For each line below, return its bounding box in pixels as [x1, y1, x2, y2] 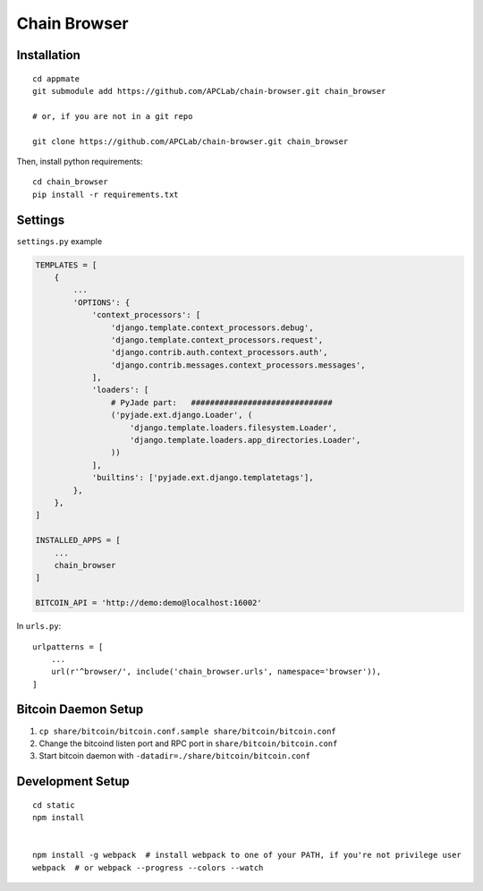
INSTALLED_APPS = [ [35, 535, 121, 546]
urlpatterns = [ [32, 641, 104, 652]
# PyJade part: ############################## [110, 397, 333, 407]
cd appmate [32, 73, 80, 84]
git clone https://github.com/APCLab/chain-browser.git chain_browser [32, 136, 349, 147]
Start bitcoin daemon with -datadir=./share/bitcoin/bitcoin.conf [38, 751, 310, 761]
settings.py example [16, 235, 103, 246]
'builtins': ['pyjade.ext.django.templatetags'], [91, 472, 314, 483]
